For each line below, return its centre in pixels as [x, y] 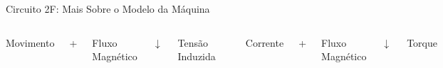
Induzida [197, 56]
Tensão [193, 42]
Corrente [265, 42]
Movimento [30, 42]
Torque [422, 42]
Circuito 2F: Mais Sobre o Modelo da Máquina [108, 8]
